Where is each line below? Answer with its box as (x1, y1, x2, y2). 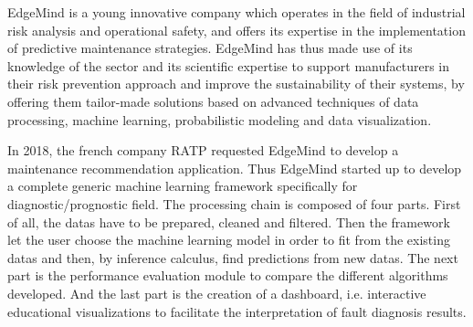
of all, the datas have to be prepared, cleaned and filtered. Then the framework (7, 212, 450, 231)
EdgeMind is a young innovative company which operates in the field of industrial (7, 3, 466, 21)
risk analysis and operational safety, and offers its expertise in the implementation (7, 20, 466, 39)
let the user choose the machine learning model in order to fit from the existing (7, 230, 450, 249)
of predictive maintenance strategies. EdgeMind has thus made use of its (7, 38, 413, 58)
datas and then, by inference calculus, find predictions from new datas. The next (7, 248, 458, 267)
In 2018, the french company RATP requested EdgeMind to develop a (7, 141, 399, 160)
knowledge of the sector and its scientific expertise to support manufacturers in (7, 56, 450, 75)
